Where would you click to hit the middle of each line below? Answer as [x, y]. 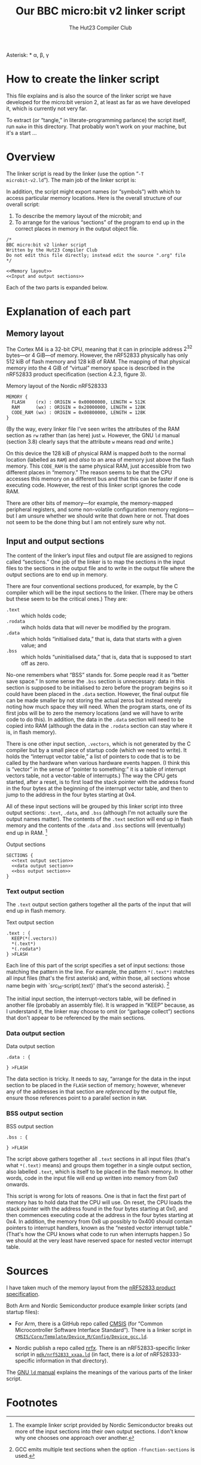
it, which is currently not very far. [47, 108]
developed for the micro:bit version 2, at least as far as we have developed [98, 102]
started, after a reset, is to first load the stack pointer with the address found [100, 782]
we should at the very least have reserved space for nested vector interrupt [99, 1240]
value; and [34, 646]
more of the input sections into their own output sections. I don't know [101, 1431]
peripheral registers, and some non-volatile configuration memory [87, 510]
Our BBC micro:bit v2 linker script [100, 11]
